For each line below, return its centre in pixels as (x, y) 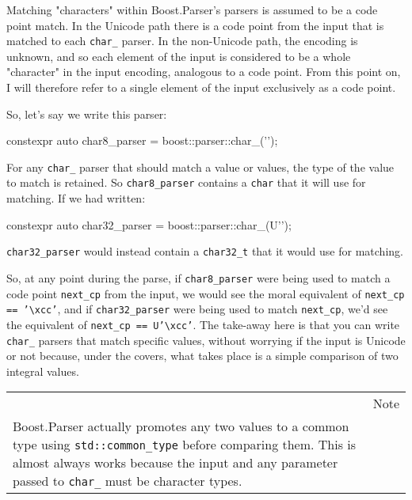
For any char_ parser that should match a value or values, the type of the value (200, 167)
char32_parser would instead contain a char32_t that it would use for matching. (205, 251)
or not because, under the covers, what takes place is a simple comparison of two (202, 356)
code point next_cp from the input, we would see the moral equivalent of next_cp (206, 293)
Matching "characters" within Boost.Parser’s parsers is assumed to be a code (192, 9)
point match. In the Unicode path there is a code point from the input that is (195, 25)
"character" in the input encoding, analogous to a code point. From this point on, (204, 72)
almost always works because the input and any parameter (175, 463)
